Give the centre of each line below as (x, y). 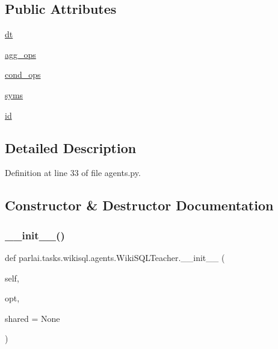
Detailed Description (71, 147)
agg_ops (20, 54)
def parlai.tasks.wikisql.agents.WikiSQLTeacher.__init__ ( (115, 257)
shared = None (32, 318)
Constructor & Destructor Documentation (139, 205)
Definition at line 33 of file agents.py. (73, 173)
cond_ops (23, 74)
